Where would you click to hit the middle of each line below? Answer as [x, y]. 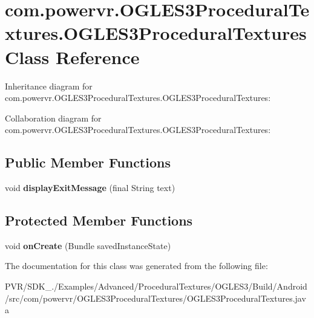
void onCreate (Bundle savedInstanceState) [88, 245]
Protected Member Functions [99, 220]
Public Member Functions [88, 162]
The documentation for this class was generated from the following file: [136, 266]
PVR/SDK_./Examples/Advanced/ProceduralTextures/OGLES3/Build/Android [156, 286]
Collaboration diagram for [53, 118]
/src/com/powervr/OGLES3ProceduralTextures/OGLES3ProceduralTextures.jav [155, 298]
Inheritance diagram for [49, 86]
